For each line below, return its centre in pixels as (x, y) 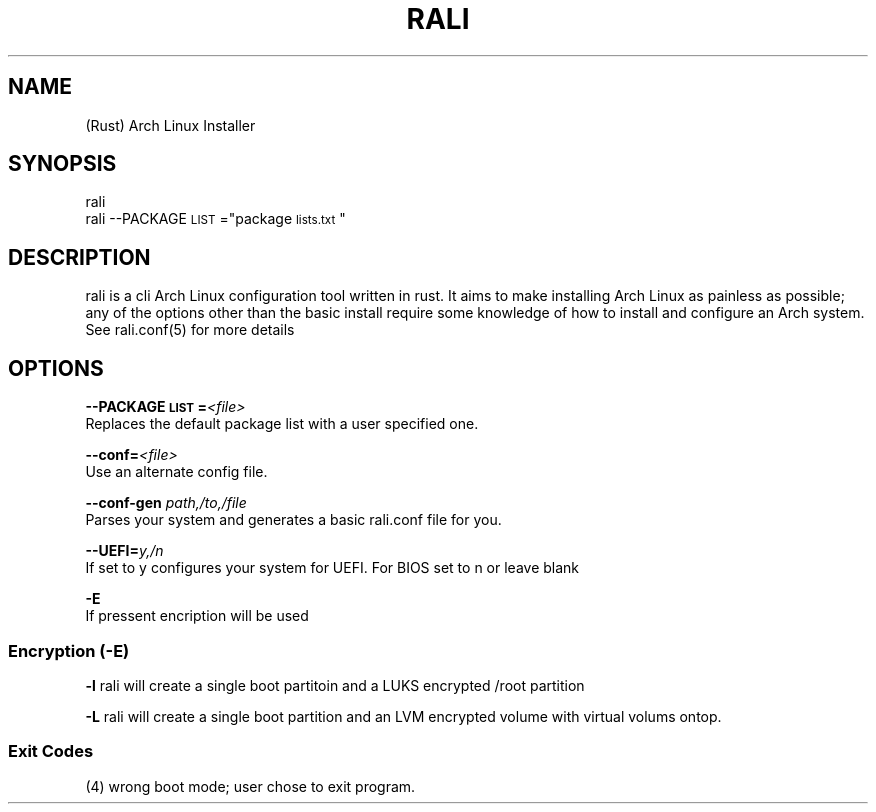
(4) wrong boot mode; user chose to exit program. (250, 786)
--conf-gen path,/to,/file (166, 503)
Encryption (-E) (69, 650)
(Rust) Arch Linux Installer (170, 125)
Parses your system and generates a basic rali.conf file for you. (293, 520)
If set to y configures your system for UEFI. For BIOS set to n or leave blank (332, 568)
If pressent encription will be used (197, 616)
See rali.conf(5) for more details (190, 330)
